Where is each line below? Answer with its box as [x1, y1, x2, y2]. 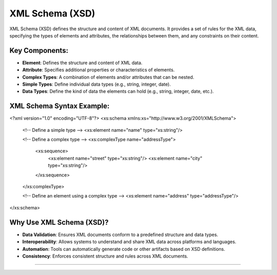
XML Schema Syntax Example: [9, 102, 110, 110]
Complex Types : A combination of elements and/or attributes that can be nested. [22, 74, 194, 80]
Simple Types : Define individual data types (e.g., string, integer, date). [22, 81, 171, 87]
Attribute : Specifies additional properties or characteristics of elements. [22, 67, 175, 73]
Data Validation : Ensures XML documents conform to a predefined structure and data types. [22, 231, 219, 238]
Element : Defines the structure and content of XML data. [22, 60, 143, 66]
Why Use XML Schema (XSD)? [9, 218, 109, 227]
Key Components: [9, 46, 69, 55]
